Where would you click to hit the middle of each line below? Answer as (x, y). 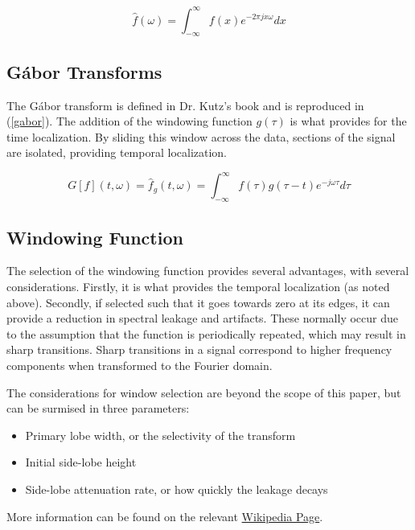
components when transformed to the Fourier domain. (140, 365)
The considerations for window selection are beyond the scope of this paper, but (204, 392)
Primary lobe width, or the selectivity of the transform (160, 435)
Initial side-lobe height (81, 462)
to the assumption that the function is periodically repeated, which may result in (206, 333)
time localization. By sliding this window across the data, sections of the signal (201, 136)
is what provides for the (348, 121)
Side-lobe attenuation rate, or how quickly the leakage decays (177, 489)
